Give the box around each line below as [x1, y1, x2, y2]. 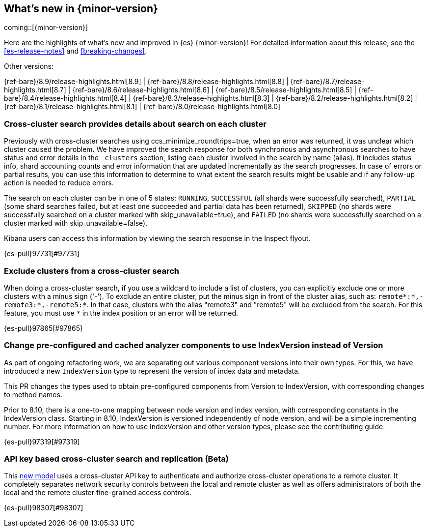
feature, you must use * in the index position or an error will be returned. [4, 308, 239, 317]
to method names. [4, 390, 62, 399]
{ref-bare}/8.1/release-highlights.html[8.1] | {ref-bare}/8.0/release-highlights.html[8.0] [4, 102, 281, 111]
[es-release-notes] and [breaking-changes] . [4, 47, 147, 56]
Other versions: [4, 62, 53, 71]
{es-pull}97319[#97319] [4, 437, 80, 446]
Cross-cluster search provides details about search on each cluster [4, 118, 267, 129]
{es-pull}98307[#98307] [4, 503, 83, 512]
